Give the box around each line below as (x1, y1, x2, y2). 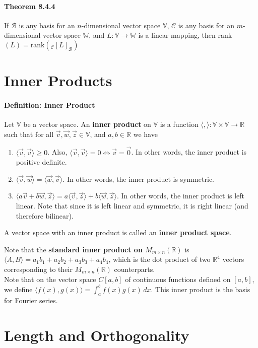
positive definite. (16, 157, 67, 167)
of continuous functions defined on (125, 273, 231, 284)
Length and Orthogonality (4, 325, 189, 345)
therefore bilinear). (16, 210, 74, 221)
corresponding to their (4, 263, 73, 274)
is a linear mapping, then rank (138, 30, 232, 40)
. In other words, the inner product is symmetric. (62, 173, 215, 184)
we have (133, 128, 158, 139)
